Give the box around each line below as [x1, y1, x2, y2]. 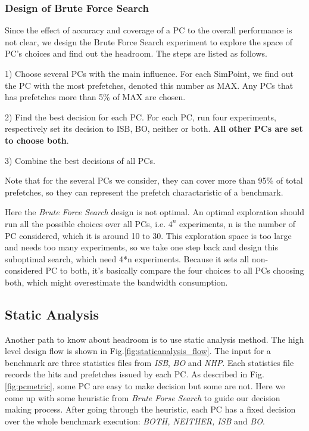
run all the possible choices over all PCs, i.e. [5, 217, 166, 230]
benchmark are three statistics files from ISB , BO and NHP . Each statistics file [5, 356, 294, 368]
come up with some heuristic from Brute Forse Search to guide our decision [5, 391, 280, 404]
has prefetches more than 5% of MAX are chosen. [5, 91, 186, 103]
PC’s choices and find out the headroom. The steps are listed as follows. [5, 47, 267, 60]
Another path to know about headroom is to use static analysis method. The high [5, 333, 304, 345]
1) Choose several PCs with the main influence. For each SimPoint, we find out [5, 67, 294, 79]
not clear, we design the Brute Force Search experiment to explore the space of [5, 35, 292, 48]
